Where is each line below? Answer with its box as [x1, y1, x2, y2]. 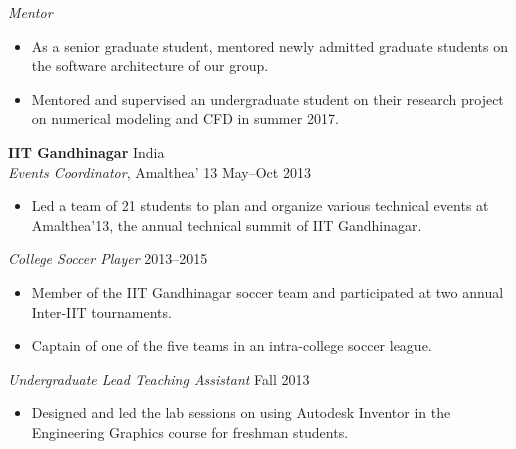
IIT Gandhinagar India [8, 141, 165, 162]
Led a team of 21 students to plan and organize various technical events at [31, 195, 489, 216]
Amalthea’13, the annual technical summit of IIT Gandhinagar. [31, 214, 422, 235]
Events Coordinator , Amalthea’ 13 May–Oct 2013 [8, 161, 311, 182]
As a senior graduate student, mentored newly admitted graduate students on [31, 35, 508, 56]
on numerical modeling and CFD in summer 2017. [31, 108, 339, 129]
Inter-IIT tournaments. [31, 301, 172, 322]
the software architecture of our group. [31, 55, 269, 76]
